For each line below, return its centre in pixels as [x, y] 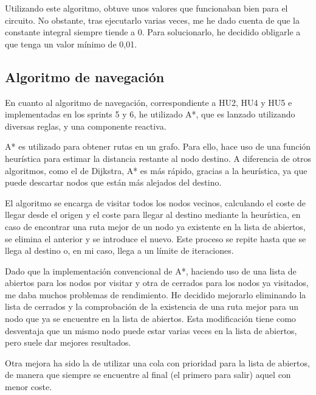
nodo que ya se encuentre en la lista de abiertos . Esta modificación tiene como [150, 319]
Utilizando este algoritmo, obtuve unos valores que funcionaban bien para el [146, 8]
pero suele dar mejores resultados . [68, 342]
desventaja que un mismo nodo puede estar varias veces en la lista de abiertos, [151, 330]
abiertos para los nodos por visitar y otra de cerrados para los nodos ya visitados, [157, 283]
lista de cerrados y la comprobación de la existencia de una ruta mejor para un [152, 306]
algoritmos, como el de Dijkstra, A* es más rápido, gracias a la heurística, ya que [156, 170]
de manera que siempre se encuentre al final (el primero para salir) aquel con [148, 375]
